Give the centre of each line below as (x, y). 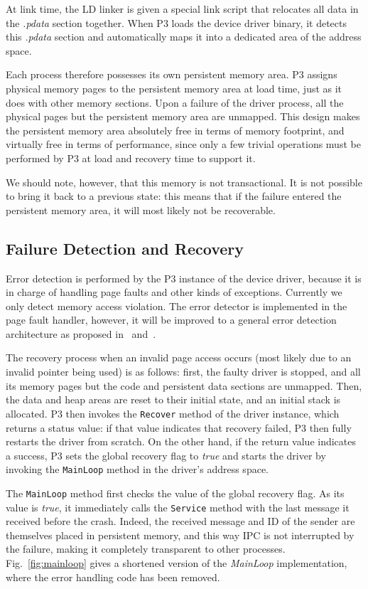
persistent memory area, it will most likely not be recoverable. (141, 209)
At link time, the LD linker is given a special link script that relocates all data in (182, 9)
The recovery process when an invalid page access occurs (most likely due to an (179, 357)
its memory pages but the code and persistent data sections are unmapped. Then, (184, 385)
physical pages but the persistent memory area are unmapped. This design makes (183, 116)
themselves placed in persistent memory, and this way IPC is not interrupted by (180, 535)
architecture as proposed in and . (81, 333)
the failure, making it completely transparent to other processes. (146, 549)
